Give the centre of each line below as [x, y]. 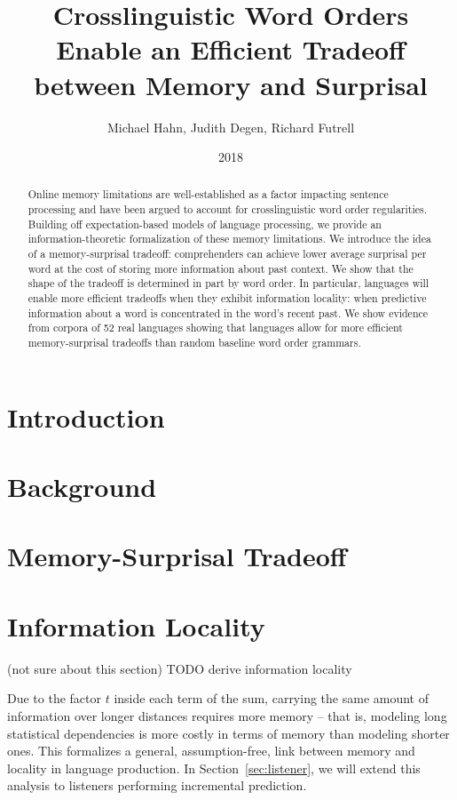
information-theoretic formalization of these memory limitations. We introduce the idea [229, 239]
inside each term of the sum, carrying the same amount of [271, 698]
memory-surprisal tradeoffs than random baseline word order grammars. [194, 343]
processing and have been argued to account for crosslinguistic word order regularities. [228, 209]
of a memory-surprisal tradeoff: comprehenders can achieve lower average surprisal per [227, 254]
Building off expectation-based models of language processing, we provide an [205, 224]
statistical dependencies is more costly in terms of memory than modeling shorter [228, 733]
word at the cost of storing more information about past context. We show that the [221, 268]
